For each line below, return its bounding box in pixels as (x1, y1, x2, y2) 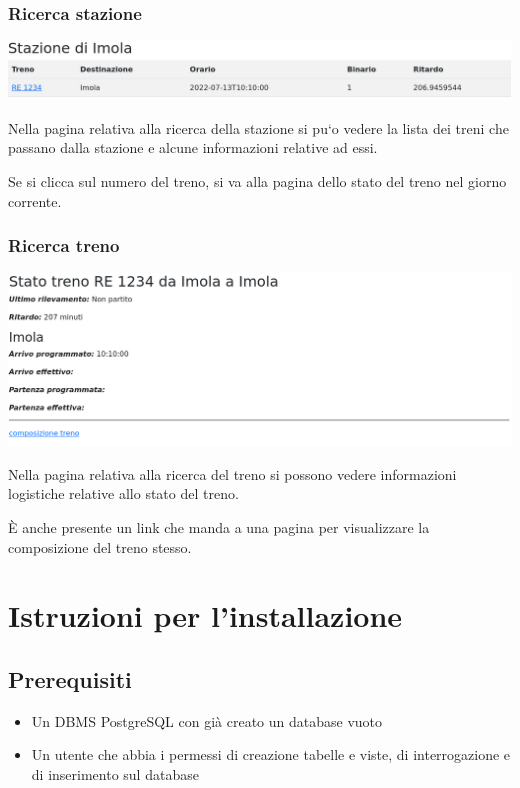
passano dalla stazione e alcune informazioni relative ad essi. (8, 137, 378, 158)
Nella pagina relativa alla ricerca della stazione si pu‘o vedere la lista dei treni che (8, 117, 509, 138)
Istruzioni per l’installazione (8, 595, 403, 636)
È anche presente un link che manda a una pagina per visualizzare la (8, 517, 430, 537)
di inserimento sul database (31, 763, 199, 784)
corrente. (8, 190, 62, 211)
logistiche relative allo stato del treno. (8, 483, 239, 504)
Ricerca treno (8, 233, 120, 258)
